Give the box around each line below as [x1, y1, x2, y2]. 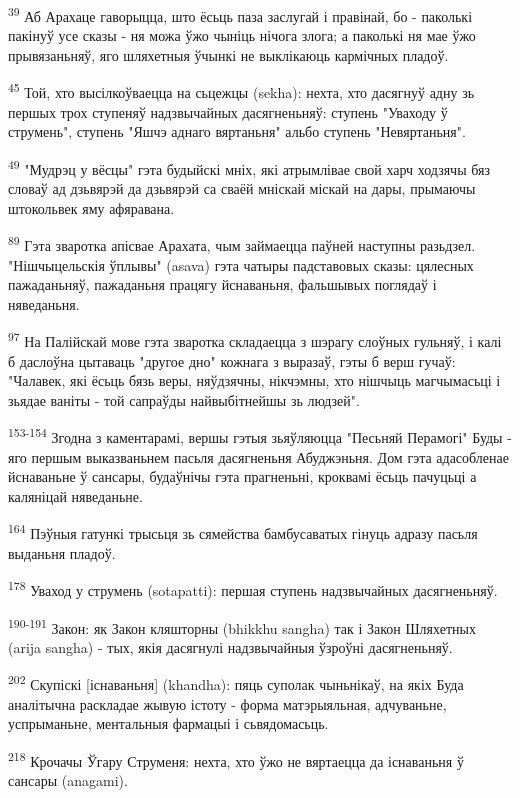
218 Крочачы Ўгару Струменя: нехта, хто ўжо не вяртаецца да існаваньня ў [8, 747, 464, 771]
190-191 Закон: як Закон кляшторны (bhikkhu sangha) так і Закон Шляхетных [8, 614, 476, 638]
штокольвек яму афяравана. [8, 197, 175, 218]
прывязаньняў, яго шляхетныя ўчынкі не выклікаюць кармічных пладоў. [8, 44, 449, 65]
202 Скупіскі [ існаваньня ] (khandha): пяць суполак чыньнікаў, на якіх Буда [8, 671, 464, 694]
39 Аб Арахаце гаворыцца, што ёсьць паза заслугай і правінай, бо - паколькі [8, 3, 473, 26]
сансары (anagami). [8, 770, 128, 791]
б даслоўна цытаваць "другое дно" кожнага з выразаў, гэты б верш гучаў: [8, 350, 456, 371]
